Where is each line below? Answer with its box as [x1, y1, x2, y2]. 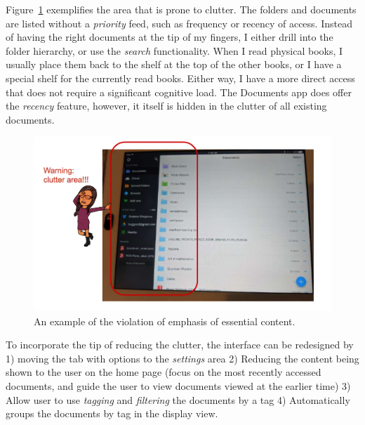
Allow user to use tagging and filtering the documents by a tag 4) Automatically [6, 392, 350, 407]
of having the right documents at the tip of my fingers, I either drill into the [6, 30, 333, 44]
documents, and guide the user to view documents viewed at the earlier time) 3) [6, 378, 351, 393]
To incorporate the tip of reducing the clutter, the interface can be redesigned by [6, 337, 354, 352]
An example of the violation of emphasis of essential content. [34, 313, 296, 328]
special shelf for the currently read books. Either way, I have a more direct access [6, 70, 355, 85]
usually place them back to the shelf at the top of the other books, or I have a [6, 57, 342, 72]
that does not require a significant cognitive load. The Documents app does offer [6, 84, 352, 99]
